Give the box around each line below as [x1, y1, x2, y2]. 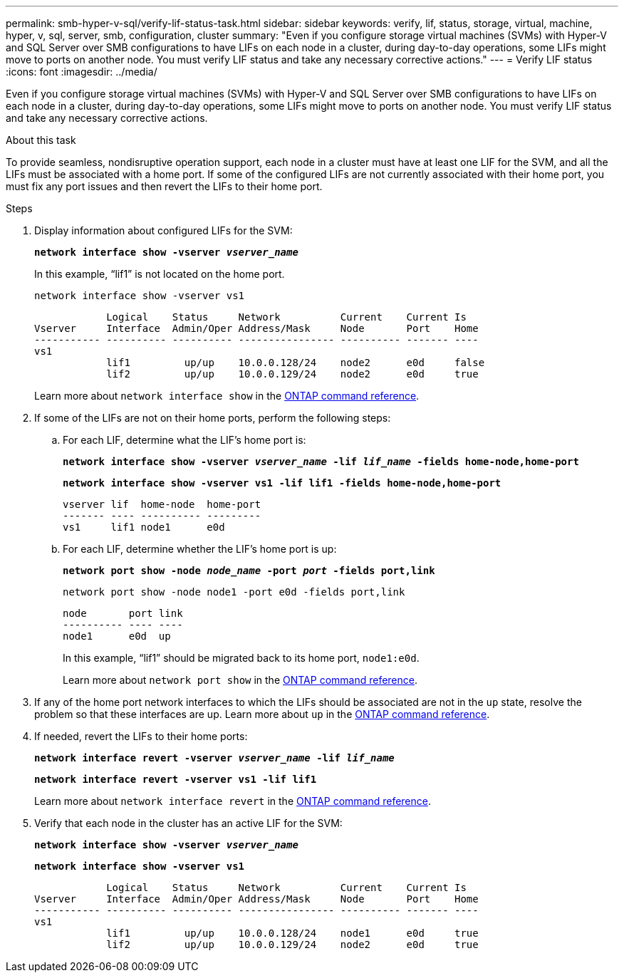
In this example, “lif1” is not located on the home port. [34, 268, 285, 280]
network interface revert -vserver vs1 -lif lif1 [34, 774, 317, 785]
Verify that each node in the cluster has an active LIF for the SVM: [34, 817, 343, 829]
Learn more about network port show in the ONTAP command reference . [63, 674, 418, 686]
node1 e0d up [63, 630, 171, 642]
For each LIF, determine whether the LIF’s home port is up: [63, 543, 337, 555]
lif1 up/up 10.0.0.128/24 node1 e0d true [106, 927, 479, 939]
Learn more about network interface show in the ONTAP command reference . [34, 390, 420, 402]
